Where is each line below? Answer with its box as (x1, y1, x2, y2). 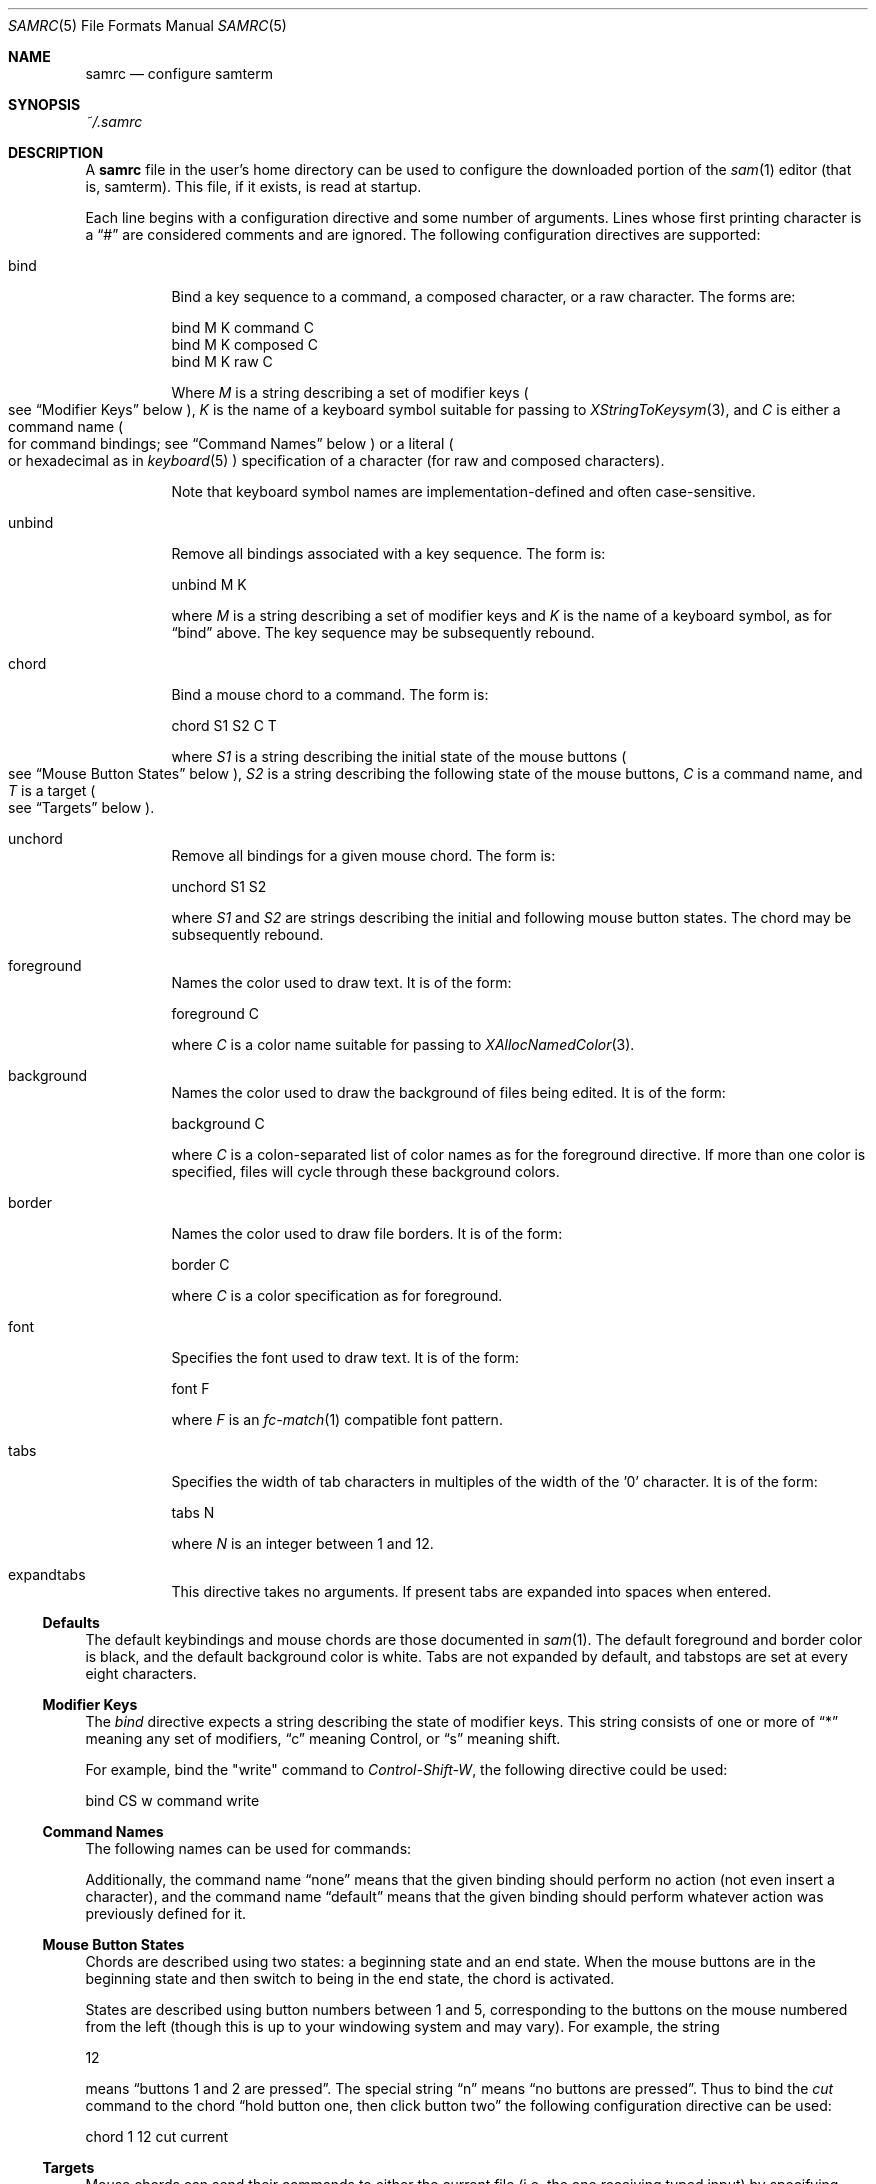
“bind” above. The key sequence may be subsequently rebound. (171, 624, 595, 641)
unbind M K (171, 576, 247, 593)
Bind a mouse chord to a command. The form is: (171, 686, 489, 703)
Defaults (42, 1614, 100, 1631)
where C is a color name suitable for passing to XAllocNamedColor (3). (171, 1036, 635, 1053)
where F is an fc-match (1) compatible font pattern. (171, 1411, 503, 1428)
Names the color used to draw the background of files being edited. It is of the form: (171, 1084, 726, 1101)
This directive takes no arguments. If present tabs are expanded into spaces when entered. (171, 1583, 772, 1600)
